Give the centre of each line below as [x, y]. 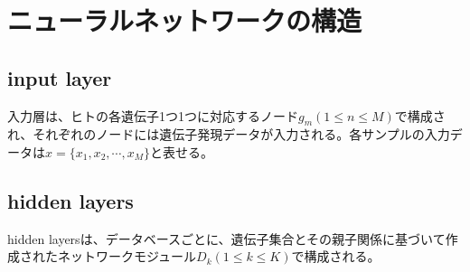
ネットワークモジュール [127, 256]
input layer [60, 77]
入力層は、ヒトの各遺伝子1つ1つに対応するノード [153, 115]
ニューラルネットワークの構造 [185, 20]
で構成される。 [336, 256]
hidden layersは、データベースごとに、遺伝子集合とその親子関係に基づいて [226, 238]
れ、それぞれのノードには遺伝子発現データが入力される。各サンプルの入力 [229, 134]
